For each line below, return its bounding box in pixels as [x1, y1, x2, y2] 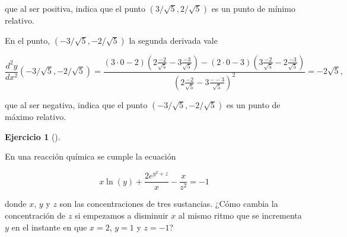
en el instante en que [11, 220, 87, 233]
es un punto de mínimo [211, 2, 295, 14]
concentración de [5, 209, 66, 222]
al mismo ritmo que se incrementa [178, 209, 302, 222]
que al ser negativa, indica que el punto [5, 98, 148, 111]
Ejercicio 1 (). [5, 130, 61, 142]
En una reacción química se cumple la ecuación [5, 150, 176, 163]
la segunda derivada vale [129, 34, 218, 46]
